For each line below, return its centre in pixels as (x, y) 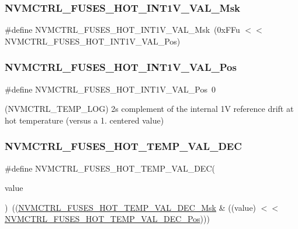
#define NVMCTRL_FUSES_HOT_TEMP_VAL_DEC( (110, 168)
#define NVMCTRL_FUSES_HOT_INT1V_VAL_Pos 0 (110, 89)
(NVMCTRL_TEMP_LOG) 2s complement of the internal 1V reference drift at (149, 109)
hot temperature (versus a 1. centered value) (84, 120)
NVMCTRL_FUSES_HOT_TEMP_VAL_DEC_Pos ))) (107, 219)
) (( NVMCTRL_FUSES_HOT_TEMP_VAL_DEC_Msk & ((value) (131, 207)
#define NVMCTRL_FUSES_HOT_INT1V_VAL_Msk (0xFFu (122, 30)
